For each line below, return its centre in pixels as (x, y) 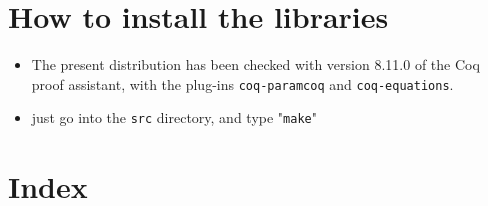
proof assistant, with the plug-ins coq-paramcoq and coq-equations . (242, 83)
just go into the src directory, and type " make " (174, 117)
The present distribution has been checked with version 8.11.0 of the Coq (255, 64)
